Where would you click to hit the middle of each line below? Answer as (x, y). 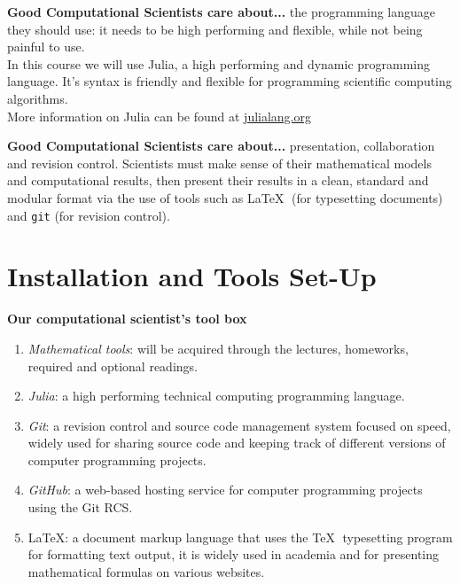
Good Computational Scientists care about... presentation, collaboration (221, 146)
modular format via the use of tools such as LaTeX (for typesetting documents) (225, 197)
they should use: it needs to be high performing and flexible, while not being (215, 29)
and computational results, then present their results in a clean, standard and (218, 180)
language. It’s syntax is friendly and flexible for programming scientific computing (230, 81)
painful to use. (46, 47)
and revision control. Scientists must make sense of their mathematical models (219, 163)
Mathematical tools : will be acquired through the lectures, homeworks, (218, 348)
